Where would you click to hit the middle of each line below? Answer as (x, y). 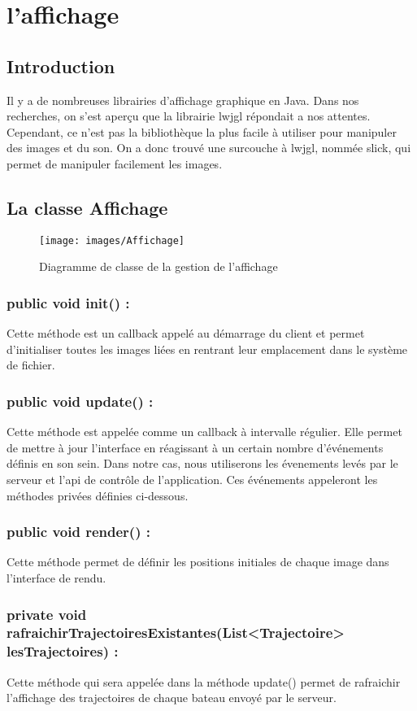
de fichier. (31, 365)
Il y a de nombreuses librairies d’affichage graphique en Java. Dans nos (183, 100)
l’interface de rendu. (56, 578)
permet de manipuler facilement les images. (115, 163)
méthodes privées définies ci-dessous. (98, 495)
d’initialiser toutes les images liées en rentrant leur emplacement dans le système (207, 349)
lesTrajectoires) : (63, 651)
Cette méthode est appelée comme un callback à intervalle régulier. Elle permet (204, 432)
